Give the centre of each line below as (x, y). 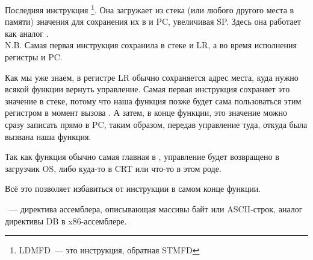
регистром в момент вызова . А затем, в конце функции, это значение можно (146, 113)
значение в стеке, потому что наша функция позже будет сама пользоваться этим (153, 100)
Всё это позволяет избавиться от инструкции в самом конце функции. (133, 189)
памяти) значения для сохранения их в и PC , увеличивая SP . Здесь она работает (153, 21)
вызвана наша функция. (48, 136)
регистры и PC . (34, 57)
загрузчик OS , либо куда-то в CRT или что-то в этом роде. (113, 168)
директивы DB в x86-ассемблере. (66, 220)
